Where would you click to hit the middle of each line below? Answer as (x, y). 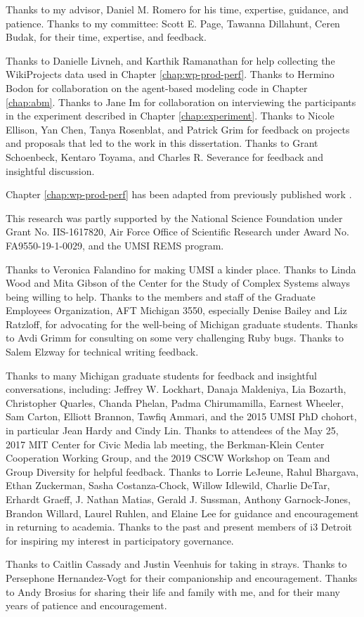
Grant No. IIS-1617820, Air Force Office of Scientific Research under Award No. (177, 232)
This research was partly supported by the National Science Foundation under (174, 217)
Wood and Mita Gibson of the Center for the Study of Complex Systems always (178, 283)
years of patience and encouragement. (86, 605)
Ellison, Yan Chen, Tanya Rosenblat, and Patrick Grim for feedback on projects (178, 129)
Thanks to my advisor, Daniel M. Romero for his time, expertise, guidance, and (177, 9)
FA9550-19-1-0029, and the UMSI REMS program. (115, 245)
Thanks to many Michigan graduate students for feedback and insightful (161, 375)
